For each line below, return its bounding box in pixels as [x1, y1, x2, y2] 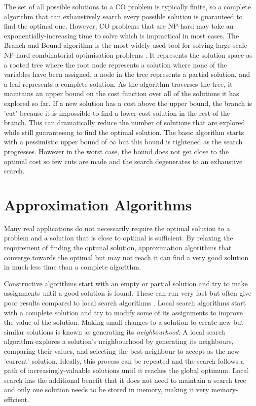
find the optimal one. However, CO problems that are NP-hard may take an [4, 21, 234, 31]
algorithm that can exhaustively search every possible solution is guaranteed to [4, 11, 243, 21]
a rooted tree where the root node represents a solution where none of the [4, 59, 227, 69]
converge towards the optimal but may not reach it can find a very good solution [4, 252, 249, 262]
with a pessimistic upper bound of [4, 136, 107, 147]
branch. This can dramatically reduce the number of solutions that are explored [4, 117, 245, 128]
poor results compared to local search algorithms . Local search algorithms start [4, 297, 246, 307]
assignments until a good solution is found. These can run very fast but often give [4, 288, 252, 298]
